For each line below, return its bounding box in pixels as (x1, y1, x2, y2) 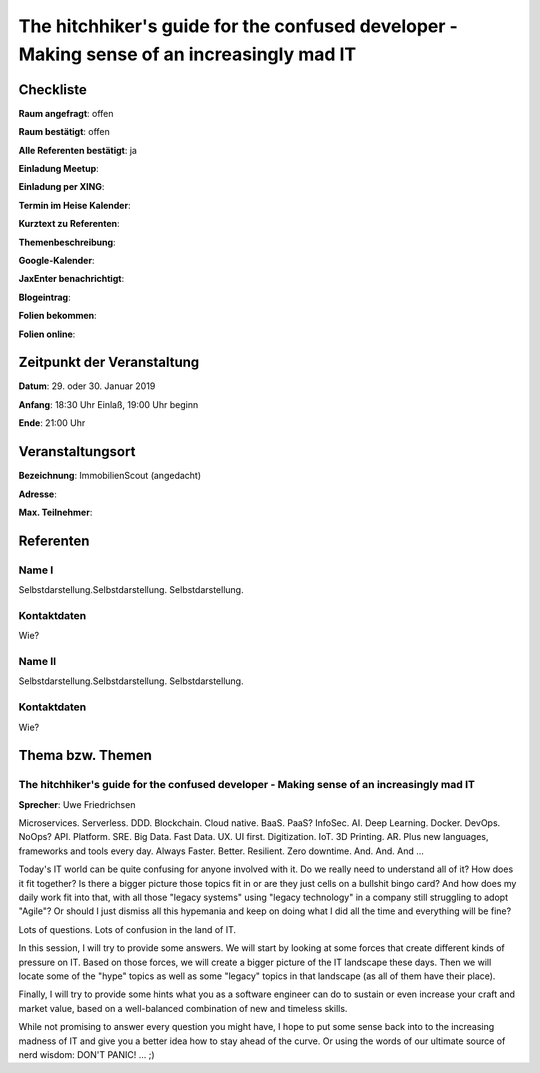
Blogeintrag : (18, 291, 71, 303)
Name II (18, 654, 57, 668)
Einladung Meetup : (18, 163, 99, 175)
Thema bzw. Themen (18, 747, 152, 764)
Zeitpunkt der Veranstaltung (18, 354, 200, 371)
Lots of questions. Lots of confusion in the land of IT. (18, 923, 237, 935)
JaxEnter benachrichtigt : (18, 273, 125, 285)
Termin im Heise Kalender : (18, 199, 131, 211)
